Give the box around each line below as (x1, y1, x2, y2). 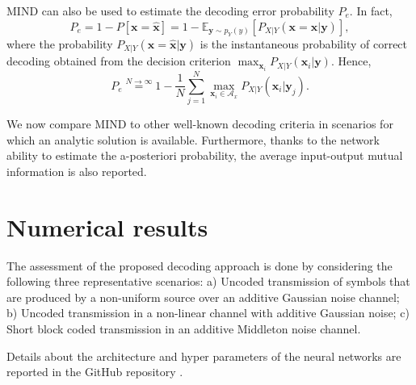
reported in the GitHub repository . (6, 363, 183, 380)
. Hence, (330, 52, 372, 69)
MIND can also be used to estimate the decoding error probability (6, 2, 334, 19)
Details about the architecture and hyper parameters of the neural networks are (6, 347, 401, 364)
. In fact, (349, 2, 393, 19)
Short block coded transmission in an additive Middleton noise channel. (6, 320, 361, 337)
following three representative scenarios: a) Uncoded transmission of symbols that (6, 273, 410, 290)
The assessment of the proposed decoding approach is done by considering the (6, 257, 393, 274)
